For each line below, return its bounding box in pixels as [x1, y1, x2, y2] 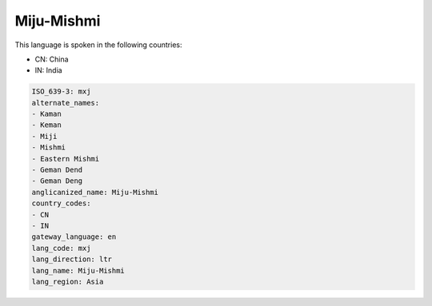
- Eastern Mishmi [31, 154, 100, 163]
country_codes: [31, 199, 91, 208]
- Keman [31, 121, 62, 129]
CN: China [34, 54, 69, 64]
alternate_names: [31, 98, 100, 107]
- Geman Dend [31, 165, 83, 175]
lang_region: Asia [31, 276, 104, 286]
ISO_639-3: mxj [31, 87, 91, 96]
